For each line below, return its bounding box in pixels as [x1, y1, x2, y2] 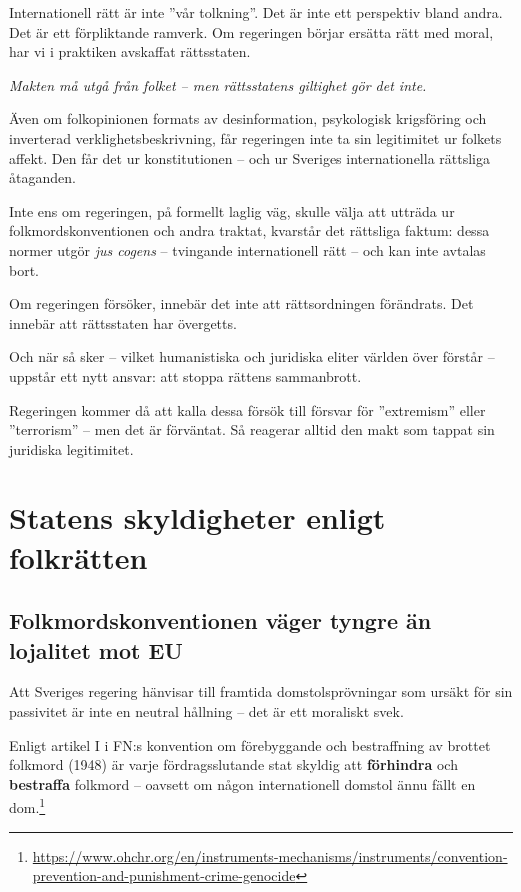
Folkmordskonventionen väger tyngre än [9, 605, 432, 636]
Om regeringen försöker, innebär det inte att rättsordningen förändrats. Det [9, 293, 474, 314]
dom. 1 [9, 794, 46, 818]
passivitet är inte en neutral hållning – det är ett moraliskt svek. [9, 701, 404, 722]
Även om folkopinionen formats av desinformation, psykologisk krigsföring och [9, 108, 487, 129]
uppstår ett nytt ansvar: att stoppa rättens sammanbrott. [9, 365, 362, 386]
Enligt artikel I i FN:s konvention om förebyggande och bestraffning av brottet [9, 734, 491, 755]
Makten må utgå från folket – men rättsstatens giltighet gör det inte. [9, 74, 427, 95]
